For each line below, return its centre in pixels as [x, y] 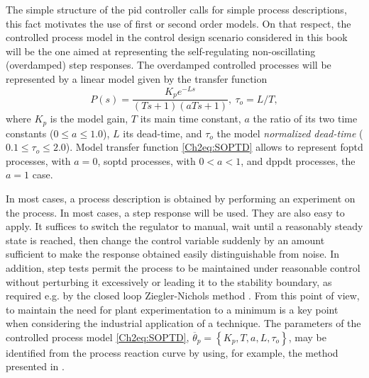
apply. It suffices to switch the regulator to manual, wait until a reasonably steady [184, 226]
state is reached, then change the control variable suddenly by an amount [165, 240]
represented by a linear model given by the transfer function [137, 78]
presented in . [35, 366]
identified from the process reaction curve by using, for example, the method [172, 352]
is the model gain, [89, 119]
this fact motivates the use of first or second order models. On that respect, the [178, 23]
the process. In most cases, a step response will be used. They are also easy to [175, 212]
